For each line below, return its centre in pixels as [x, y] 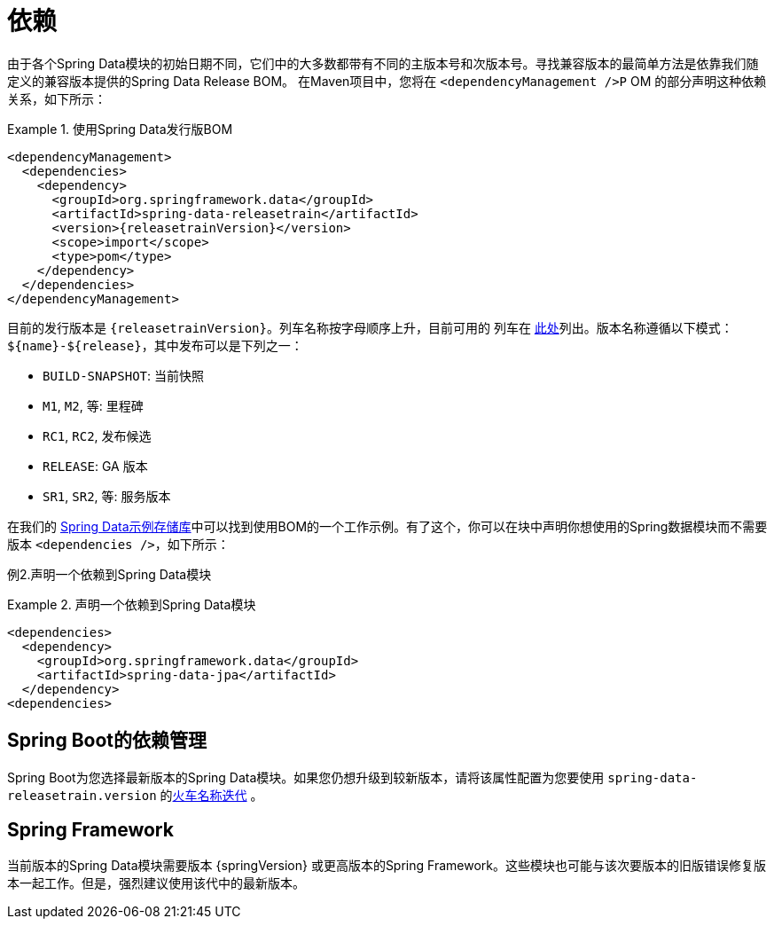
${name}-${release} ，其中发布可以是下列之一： [155, 345]
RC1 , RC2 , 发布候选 [97, 436]
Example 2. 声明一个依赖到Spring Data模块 [132, 604]
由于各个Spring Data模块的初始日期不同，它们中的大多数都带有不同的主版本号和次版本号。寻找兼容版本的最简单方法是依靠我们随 [383, 63]
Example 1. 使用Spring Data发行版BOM [120, 129]
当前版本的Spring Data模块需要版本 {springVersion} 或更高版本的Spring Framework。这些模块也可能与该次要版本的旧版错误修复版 [387, 866]
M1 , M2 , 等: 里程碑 [93, 405]
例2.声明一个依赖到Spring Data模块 [109, 574]
